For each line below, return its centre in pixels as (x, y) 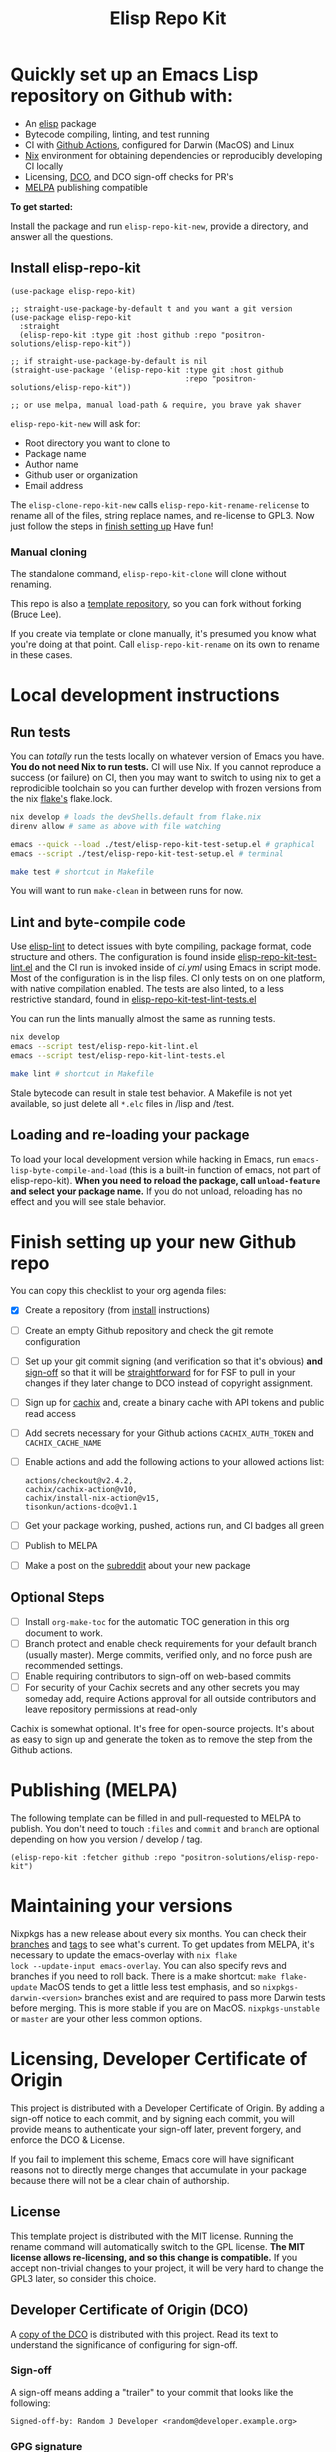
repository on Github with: (121, 96)
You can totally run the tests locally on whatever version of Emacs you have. (167, 756)
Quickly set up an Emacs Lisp (134, 74)
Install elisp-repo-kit (75, 268)
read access (50, 1413)
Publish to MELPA (61, 1545)
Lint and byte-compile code (98, 922)
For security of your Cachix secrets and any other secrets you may (162, 1688)
